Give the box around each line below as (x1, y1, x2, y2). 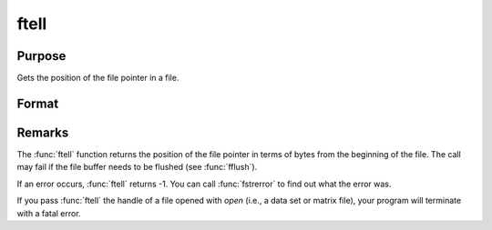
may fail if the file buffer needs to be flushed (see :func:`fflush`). (16, 162, 258, 173)
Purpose (16, 48, 67, 64)
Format (16, 95, 59, 111)
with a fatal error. (16, 207, 81, 218)
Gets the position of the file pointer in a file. (16, 73, 179, 84)
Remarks (16, 125, 69, 140)
